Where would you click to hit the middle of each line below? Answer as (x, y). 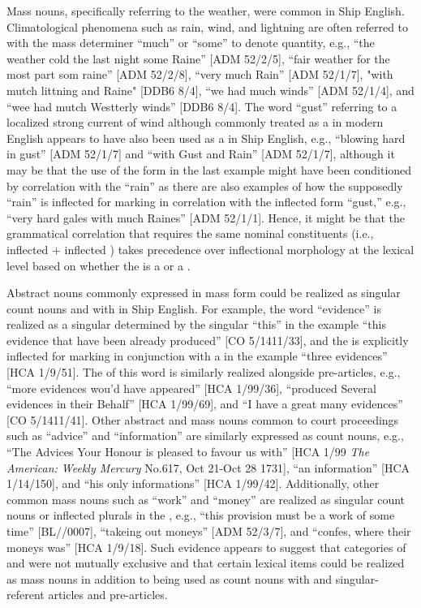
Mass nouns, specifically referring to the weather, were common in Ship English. (206, 11)
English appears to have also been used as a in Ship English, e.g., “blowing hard (206, 138)
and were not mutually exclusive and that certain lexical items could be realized (206, 563)
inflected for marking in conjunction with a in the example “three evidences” (197, 356)
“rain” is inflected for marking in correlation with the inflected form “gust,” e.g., (206, 202)
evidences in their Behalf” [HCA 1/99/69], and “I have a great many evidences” (205, 404)
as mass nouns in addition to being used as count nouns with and (170, 578)
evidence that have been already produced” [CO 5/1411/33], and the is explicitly (208, 340)
